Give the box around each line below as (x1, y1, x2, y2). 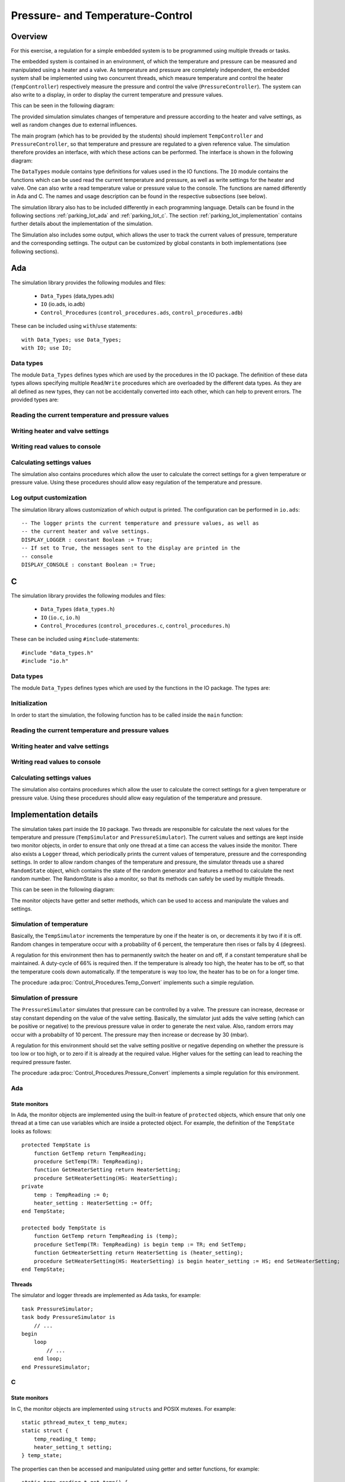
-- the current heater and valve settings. (21, 528, 150, 535)
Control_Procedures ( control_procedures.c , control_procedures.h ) (40, 622, 231, 629)
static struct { (21, 1427, 69, 1434)
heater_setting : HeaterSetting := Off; (33, 1199, 154, 1206)
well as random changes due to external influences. (11, 122, 138, 129)
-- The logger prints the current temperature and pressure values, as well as (21, 519, 259, 526)
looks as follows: (11, 1128, 52, 1135)
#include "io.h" (21, 658, 69, 665)
